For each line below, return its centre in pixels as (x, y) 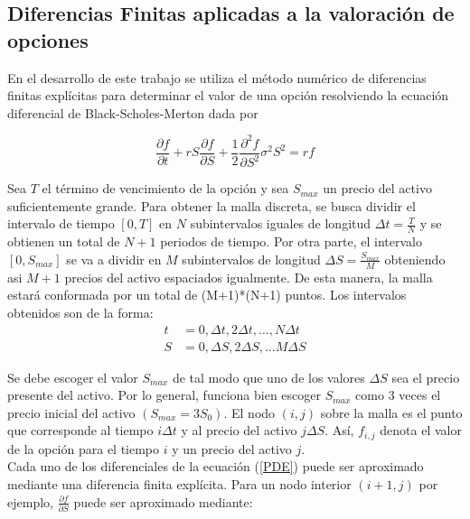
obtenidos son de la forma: (80, 312)
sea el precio (426, 377)
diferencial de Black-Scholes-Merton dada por (133, 112)
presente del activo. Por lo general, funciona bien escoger (164, 395)
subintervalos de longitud (251, 259)
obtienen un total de (64, 241)
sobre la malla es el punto (391, 412)
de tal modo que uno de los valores (268, 377)
